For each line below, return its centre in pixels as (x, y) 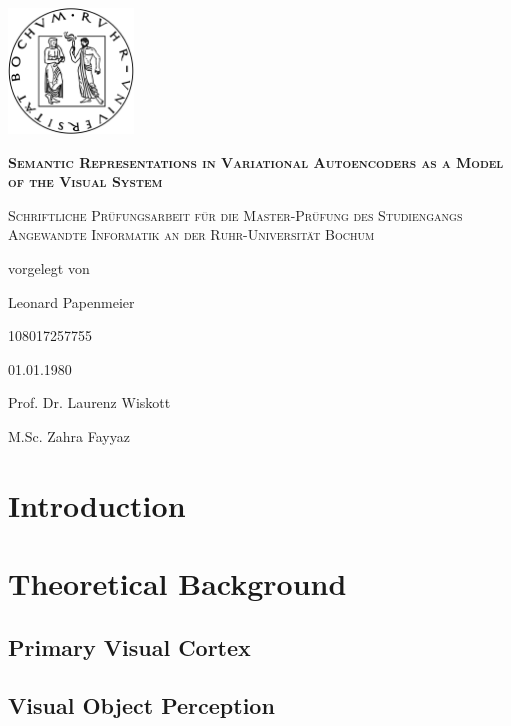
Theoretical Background (177, 583)
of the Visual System (85, 181)
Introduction (97, 504)
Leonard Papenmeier (71, 301)
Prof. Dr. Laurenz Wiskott (89, 402)
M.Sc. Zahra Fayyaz (69, 435)
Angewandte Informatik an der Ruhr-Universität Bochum (191, 234)
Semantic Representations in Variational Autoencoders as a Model (256, 161)
